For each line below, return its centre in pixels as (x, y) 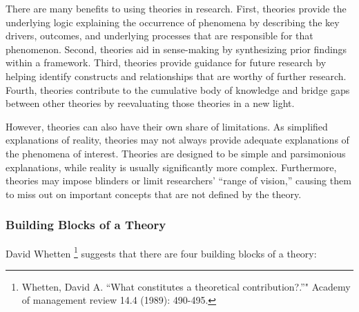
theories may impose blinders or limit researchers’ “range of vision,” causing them (178, 181)
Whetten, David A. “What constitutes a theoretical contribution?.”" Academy (186, 286)
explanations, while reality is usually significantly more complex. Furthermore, (171, 167)
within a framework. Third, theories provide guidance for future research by (166, 62)
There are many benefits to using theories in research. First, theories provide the (176, 8)
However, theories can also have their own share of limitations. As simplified (167, 126)
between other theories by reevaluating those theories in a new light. (150, 103)
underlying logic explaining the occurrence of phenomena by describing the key (173, 22)
